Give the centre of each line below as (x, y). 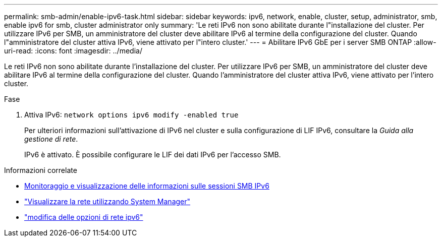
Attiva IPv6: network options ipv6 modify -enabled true (131, 115)
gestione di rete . (51, 139)
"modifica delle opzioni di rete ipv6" (84, 217)
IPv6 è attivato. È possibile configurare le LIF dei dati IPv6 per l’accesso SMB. (153, 155)
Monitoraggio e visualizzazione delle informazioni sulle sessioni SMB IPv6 (147, 186)
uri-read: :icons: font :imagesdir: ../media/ (73, 51)
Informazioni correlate (41, 170)
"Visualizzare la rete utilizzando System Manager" (107, 201)
